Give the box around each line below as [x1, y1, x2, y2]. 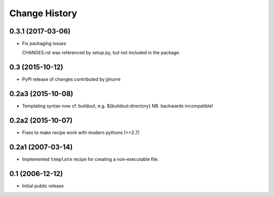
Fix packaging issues [22, 41, 66, 47]
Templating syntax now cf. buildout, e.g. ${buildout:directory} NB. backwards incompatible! [22, 103, 213, 109]
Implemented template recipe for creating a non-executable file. [22, 156, 159, 162]
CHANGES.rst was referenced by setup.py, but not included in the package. [22, 50, 181, 56]
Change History [9, 8, 77, 19]
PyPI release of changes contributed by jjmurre [22, 76, 121, 82]
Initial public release [22, 183, 64, 189]
